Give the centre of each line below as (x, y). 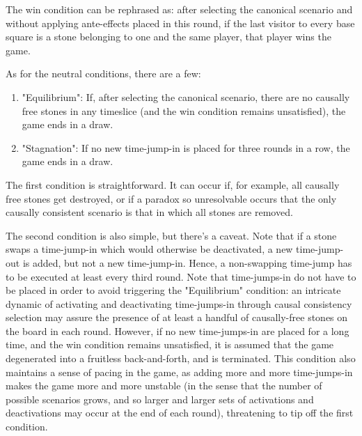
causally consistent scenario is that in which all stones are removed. (149, 212)
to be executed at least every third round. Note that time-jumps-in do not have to (181, 276)
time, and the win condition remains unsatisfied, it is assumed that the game (170, 344)
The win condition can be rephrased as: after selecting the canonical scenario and (179, 9)
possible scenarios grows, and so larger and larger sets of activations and (160, 399)
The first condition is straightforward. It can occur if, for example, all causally (173, 184)
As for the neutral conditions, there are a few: (103, 73)
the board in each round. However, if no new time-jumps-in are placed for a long (178, 330)
